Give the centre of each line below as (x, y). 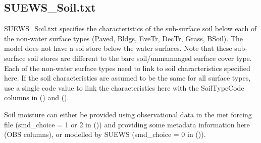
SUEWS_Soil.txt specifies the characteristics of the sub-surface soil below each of (130, 28)
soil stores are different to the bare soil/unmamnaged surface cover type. (140, 58)
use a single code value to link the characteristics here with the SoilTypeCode (124, 87)
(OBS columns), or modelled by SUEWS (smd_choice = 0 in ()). (105, 134)
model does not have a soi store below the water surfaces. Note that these (118, 48)
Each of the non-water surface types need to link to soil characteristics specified (127, 68)
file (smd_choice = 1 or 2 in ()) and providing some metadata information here (127, 124)
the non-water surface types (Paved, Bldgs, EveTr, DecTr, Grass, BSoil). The (123, 38)
